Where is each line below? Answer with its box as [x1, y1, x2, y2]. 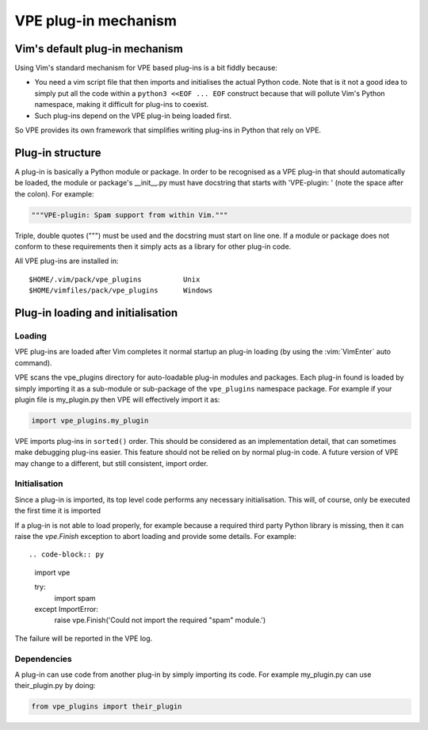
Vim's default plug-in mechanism [14, 42, 184, 55]
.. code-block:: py [29, 550, 105, 559]
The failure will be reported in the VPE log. [14, 633, 153, 643]
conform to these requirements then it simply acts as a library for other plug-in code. [14, 242, 292, 251]
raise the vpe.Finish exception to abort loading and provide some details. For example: [14, 532, 297, 541]
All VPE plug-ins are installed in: [14, 256, 119, 266]
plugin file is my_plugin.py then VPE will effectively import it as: [14, 395, 220, 404]
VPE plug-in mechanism [14, 12, 178, 29]
